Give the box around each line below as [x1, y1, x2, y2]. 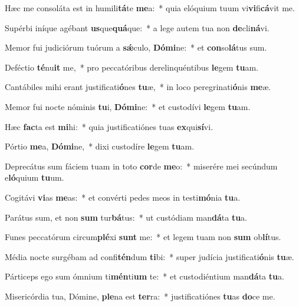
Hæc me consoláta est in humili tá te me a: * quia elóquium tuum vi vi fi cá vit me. [5, 2, 295, 14]
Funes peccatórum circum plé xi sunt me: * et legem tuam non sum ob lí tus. [5, 231, 281, 243]
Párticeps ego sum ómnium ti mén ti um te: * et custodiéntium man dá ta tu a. [5, 270, 284, 282]
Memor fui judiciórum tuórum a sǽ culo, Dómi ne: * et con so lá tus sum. [5, 41, 267, 54]
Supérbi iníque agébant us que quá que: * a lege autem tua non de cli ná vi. [5, 21, 270, 34]
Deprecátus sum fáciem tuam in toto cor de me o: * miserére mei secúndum [5, 159, 278, 172]
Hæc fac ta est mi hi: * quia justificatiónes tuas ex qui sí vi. [5, 120, 213, 132]
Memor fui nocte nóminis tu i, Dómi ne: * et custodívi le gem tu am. [5, 100, 251, 112]
